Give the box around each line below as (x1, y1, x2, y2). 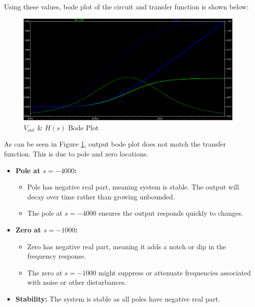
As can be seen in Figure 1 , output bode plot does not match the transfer (4, 139, 226, 149)
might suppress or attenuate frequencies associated (98, 267, 251, 277)
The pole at (27, 208, 63, 218)
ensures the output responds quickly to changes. (98, 208, 243, 218)
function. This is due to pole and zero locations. (4, 148, 149, 158)
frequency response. (27, 251, 86, 261)
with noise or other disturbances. (27, 277, 127, 287)
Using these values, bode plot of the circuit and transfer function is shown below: (4, 1, 249, 11)
